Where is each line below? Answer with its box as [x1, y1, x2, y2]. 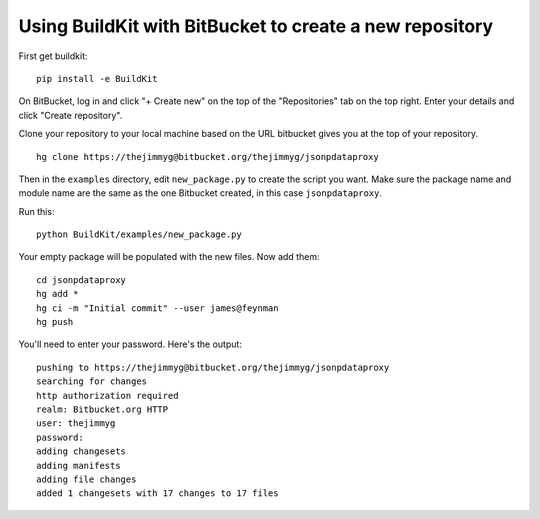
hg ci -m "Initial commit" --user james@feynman [36, 302, 279, 314]
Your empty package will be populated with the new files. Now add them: [18, 251, 320, 263]
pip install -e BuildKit [36, 73, 158, 84]
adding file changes [36, 473, 137, 485]
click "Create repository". [18, 109, 123, 121]
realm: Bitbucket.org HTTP [36, 403, 169, 415]
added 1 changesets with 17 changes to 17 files [36, 488, 279, 499]
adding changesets [36, 446, 127, 457]
